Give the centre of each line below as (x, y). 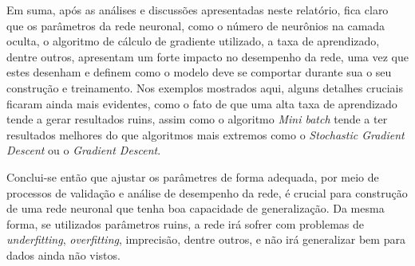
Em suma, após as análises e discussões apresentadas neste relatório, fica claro (198, 10)
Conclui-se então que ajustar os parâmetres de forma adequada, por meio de (193, 176)
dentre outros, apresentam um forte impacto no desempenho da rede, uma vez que (207, 56)
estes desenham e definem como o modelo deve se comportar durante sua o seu (199, 72)
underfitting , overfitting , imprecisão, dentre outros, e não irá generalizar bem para (206, 239)
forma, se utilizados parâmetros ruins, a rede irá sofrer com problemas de (186, 223)
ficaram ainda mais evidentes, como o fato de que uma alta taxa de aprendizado (202, 103)
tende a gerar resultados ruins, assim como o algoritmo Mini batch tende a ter (197, 119)
